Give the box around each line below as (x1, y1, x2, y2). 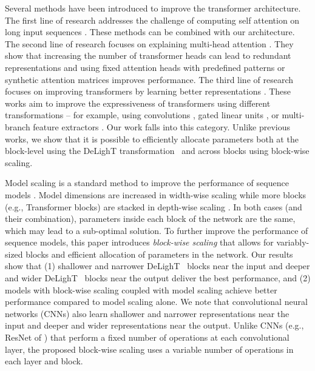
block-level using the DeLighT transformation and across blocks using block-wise (5, 144, 310, 157)
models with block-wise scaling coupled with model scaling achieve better (5, 283, 277, 296)
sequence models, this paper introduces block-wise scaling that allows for (5, 236, 274, 249)
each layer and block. (5, 355, 83, 367)
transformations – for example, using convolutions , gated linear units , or (5, 109, 279, 121)
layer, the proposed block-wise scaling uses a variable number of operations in (5, 343, 294, 355)
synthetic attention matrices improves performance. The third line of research (5, 73, 294, 85)
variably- (276, 236, 310, 249)
